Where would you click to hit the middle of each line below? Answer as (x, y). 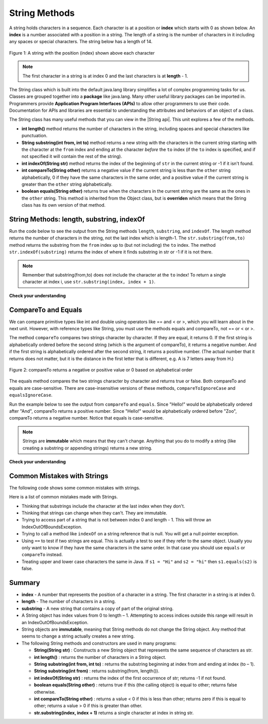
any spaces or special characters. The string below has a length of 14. (81, 42)
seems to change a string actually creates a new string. (78, 636)
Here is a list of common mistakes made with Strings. (64, 497)
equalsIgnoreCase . (31, 395)
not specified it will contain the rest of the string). (72, 156)
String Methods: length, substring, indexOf (77, 219)
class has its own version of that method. (64, 205)
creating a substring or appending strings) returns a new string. (87, 448)
